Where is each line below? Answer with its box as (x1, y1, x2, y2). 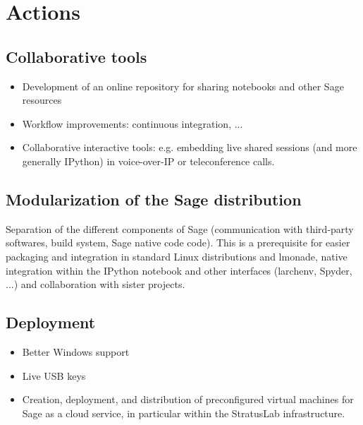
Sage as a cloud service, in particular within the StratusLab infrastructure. (22, 405, 345, 420)
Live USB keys (22, 368, 86, 383)
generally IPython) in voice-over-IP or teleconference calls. (22, 153, 275, 168)
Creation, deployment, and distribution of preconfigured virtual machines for (22, 392, 354, 407)
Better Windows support (22, 344, 130, 359)
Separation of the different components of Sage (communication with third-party (6, 221, 354, 236)
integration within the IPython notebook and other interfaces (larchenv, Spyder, (6, 263, 352, 277)
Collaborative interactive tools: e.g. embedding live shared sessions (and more (22, 140, 357, 155)
